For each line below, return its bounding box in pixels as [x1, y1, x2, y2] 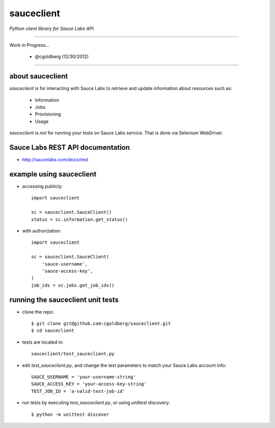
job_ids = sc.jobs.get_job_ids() [31, 282, 115, 288]
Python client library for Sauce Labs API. [9, 25, 95, 32]
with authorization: [22, 227, 62, 234]
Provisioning [35, 111, 61, 117]
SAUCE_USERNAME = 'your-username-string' [31, 374, 136, 380]
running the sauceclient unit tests [9, 295, 119, 304]
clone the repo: [22, 308, 54, 315]
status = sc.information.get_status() [31, 216, 128, 222]
